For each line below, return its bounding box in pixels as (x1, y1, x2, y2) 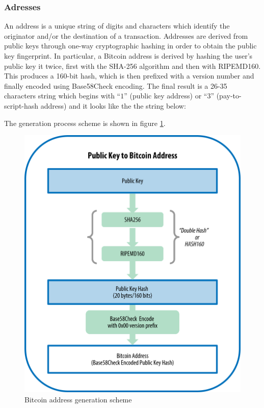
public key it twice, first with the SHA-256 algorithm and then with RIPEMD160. (4, 60, 261, 71)
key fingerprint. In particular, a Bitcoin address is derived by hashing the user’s (4, 50, 253, 61)
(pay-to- (216, 90, 242, 101)
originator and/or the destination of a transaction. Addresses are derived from (4, 30, 248, 41)
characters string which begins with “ (4, 90, 121, 101)
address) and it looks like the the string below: (40, 100, 186, 111)
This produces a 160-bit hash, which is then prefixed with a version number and (4, 70, 254, 81)
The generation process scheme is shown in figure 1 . (4, 117, 166, 128)
